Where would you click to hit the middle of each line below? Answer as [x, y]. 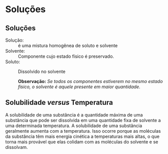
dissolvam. [17, 147]
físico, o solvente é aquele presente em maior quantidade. [79, 87]
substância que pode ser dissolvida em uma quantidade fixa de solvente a [83, 120]
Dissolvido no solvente [42, 71]
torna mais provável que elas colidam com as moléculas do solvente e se [82, 142]
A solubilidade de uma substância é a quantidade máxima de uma [74, 114]
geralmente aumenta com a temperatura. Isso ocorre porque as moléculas [83, 131]
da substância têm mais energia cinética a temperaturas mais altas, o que [82, 136]
